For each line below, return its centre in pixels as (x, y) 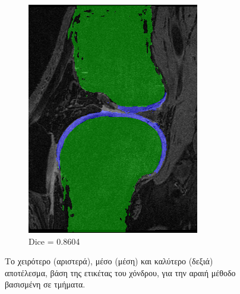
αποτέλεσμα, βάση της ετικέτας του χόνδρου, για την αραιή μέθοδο (120, 272)
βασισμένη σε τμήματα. (45, 284)
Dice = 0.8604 (54, 241)
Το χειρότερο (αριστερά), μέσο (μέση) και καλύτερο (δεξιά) (109, 261)
